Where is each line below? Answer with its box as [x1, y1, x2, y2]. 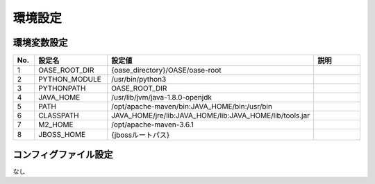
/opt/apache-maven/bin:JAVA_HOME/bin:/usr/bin [111, 102, 272, 111]
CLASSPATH [38, 111, 79, 120]
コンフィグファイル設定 [12, 149, 113, 160]
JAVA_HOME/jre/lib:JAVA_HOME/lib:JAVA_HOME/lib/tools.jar [111, 111, 310, 120]
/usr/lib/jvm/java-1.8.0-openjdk [111, 93, 212, 102]
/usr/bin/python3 [111, 75, 167, 84]
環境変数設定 [12, 37, 68, 48]
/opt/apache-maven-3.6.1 [111, 120, 194, 129]
